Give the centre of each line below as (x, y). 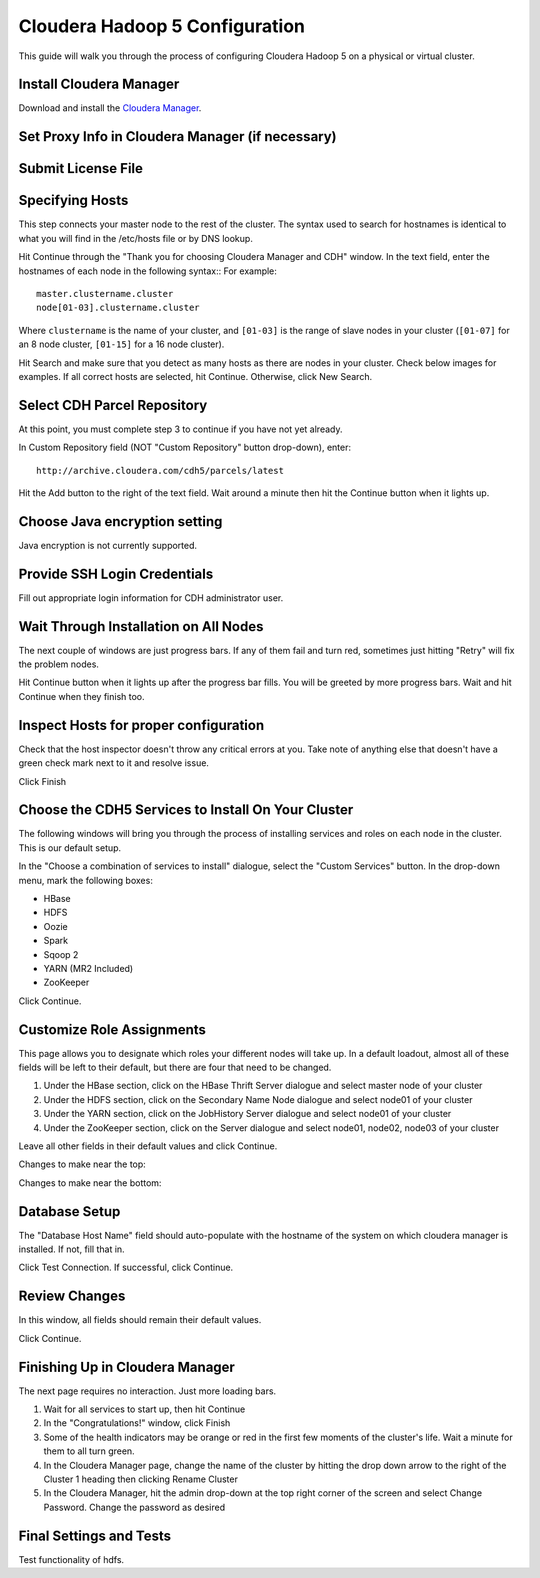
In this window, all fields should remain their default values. (140, 1320)
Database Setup (69, 1211)
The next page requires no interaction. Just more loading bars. (147, 1391)
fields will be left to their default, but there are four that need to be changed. (175, 1067)
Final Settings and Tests (95, 1535)
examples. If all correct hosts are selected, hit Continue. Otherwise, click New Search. (195, 376)
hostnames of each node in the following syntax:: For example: (147, 271)
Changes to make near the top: (82, 1164)
